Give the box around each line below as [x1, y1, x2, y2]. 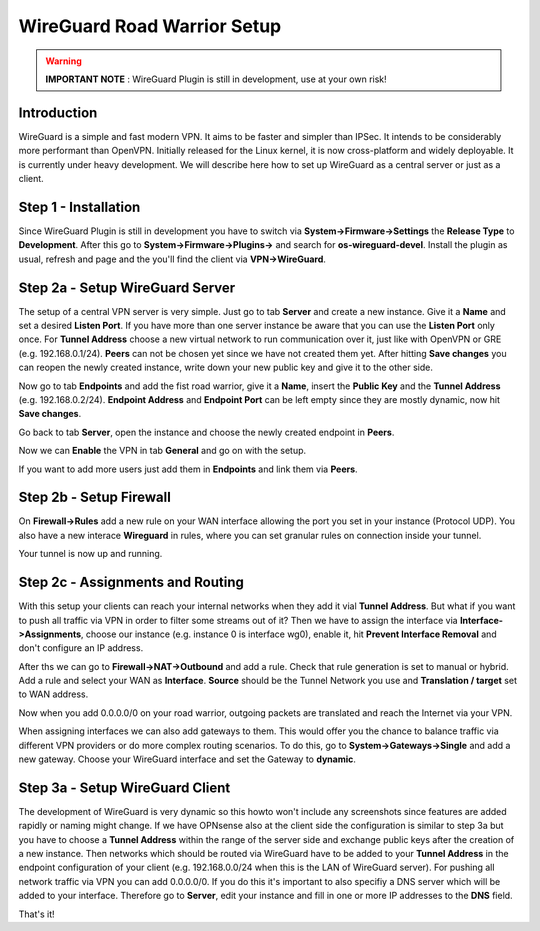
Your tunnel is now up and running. [18, 548, 163, 560]
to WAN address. [18, 688, 89, 700]
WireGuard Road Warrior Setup [18, 15, 282, 37]
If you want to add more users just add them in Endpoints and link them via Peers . [18, 463, 359, 475]
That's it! [18, 908, 55, 920]
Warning [45, 55, 82, 67]
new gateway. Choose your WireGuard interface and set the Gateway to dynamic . [18, 753, 357, 765]
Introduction [18, 104, 98, 121]
